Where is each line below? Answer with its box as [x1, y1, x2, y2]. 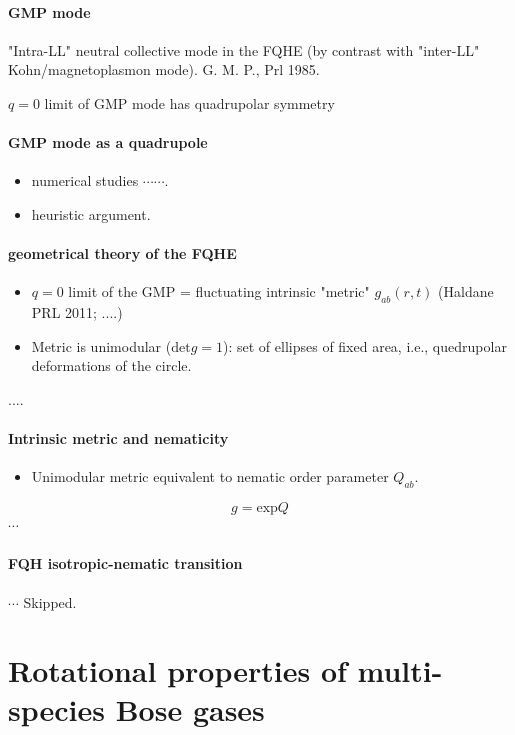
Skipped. [23, 591, 77, 612]
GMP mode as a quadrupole [8, 132, 208, 153]
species [8, 689, 105, 730]
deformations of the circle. [31, 355, 192, 376]
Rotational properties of [8, 650, 347, 691]
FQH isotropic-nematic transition [8, 553, 243, 574]
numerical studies [31, 170, 139, 191]
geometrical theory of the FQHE [8, 243, 237, 264]
